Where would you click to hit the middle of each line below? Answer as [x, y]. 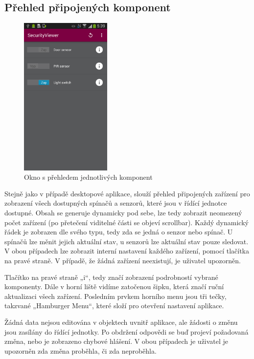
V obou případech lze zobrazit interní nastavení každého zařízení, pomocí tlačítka [127, 251]
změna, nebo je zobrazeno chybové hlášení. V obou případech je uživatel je [116, 341]
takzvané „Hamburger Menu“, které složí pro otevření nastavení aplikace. [114, 306]
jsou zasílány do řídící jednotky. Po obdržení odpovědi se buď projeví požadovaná [127, 331]
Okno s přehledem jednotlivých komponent [88, 177]
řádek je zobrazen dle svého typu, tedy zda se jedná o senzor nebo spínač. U [119, 232]
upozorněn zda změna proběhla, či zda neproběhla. [81, 350]
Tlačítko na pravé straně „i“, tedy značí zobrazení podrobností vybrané [111, 277]
